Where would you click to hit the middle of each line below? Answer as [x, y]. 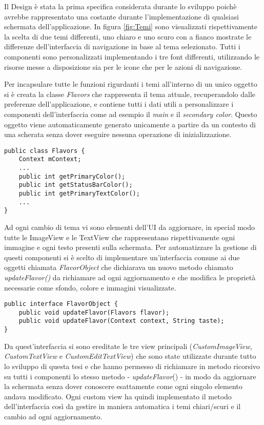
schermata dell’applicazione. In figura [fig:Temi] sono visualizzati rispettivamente [131, 26]
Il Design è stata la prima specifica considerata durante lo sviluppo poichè [120, 6]
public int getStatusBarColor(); [76, 185]
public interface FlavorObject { [61, 304]
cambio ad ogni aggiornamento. [53, 416]
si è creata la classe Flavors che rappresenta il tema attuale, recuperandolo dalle [130, 94]
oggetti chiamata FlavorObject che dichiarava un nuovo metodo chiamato [119, 267]
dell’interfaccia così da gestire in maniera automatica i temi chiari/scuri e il [123, 406]
